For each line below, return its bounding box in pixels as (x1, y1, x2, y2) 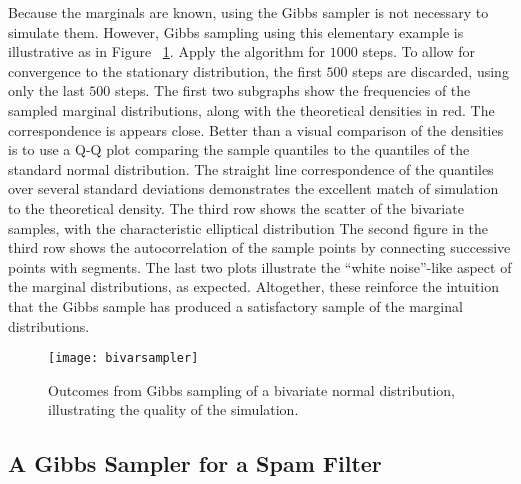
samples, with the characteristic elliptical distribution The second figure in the (8, 217, 489, 238)
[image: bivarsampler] (48, 351, 199, 366)
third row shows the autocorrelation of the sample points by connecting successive (8, 237, 511, 258)
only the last (8, 80, 85, 101)
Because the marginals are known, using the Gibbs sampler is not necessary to (8, 2, 489, 22)
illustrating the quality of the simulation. (48, 399, 299, 420)
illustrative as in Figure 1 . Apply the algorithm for (8, 41, 326, 62)
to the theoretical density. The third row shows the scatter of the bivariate (8, 197, 464, 218)
